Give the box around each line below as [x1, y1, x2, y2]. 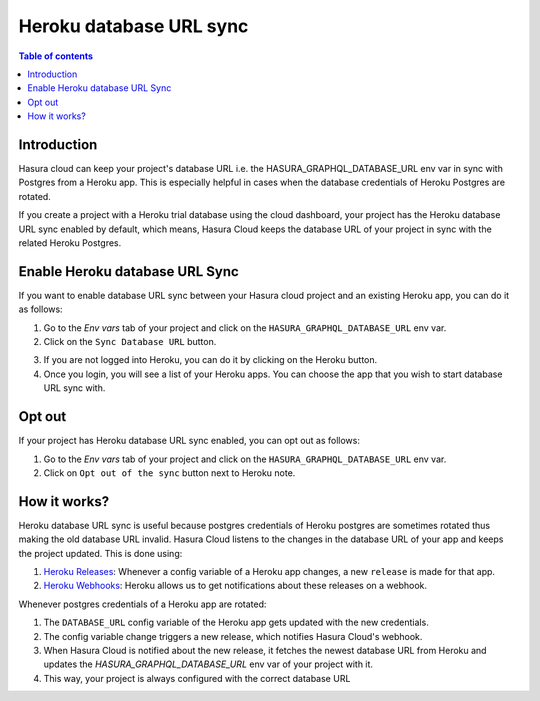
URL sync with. [43, 382, 106, 394]
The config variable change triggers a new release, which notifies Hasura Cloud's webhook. [43, 630, 423, 642]
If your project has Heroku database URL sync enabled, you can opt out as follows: [18, 435, 360, 447]
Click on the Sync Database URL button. [43, 336, 217, 348]
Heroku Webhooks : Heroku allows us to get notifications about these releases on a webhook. [43, 580, 428, 592]
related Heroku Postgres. [18, 236, 122, 249]
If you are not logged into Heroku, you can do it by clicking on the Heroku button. [43, 354, 378, 366]
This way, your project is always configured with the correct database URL [43, 672, 351, 684]
